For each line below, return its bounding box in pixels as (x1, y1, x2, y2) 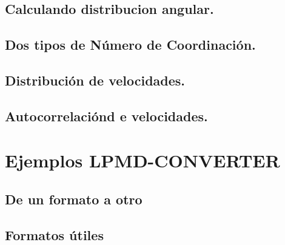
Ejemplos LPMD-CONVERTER (5, 148, 280, 173)
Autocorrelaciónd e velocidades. (5, 106, 208, 125)
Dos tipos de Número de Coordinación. (5, 35, 256, 54)
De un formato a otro (5, 189, 142, 208)
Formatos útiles (5, 225, 104, 244)
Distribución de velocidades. (5, 70, 186, 89)
